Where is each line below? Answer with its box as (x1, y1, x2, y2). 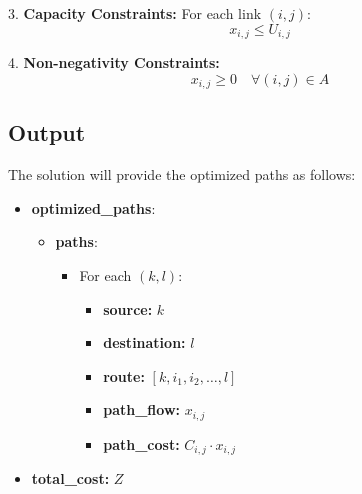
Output (8, 117, 86, 148)
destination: (103, 332, 186, 353)
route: (103, 365, 145, 386)
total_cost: (31, 468, 110, 489)
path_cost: (103, 433, 180, 454)
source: (103, 298, 153, 319)
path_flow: (103, 399, 180, 420)
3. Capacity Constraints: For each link (8, 3, 262, 23)
